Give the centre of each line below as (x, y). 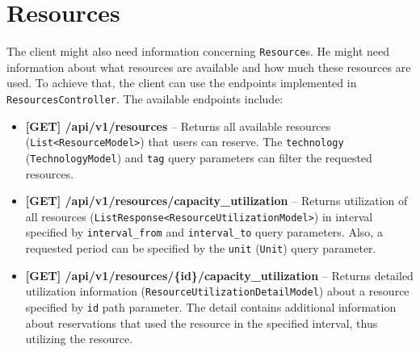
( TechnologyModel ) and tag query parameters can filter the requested (199, 157)
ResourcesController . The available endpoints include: (145, 98)
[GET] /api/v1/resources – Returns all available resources (178, 126)
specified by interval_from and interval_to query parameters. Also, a (204, 232)
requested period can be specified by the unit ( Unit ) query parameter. (201, 248)
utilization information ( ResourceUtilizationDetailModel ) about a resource (217, 291)
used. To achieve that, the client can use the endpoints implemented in (182, 83)
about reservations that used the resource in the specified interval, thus (202, 323)
